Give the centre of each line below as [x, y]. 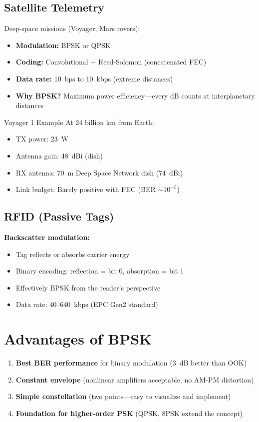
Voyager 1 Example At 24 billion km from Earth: [79, 122]
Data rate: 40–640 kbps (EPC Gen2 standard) [87, 304]
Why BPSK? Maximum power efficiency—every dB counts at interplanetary [135, 95]
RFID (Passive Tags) [59, 216]
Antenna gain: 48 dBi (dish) [59, 155]
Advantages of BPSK [78, 339]
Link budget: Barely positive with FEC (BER [86, 189]
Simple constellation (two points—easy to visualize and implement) [123, 396]
